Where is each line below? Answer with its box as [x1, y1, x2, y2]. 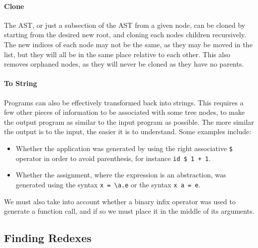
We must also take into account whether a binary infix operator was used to [4, 196, 236, 206]
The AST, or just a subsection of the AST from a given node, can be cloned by [4, 19, 246, 30]
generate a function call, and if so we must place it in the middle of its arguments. [4, 206, 255, 216]
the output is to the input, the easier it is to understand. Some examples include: [4, 126, 252, 137]
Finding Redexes [4, 230, 92, 246]
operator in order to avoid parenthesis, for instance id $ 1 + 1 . [15, 153, 211, 163]
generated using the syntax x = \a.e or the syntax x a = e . [15, 179, 201, 189]
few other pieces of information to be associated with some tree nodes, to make [4, 107, 245, 117]
